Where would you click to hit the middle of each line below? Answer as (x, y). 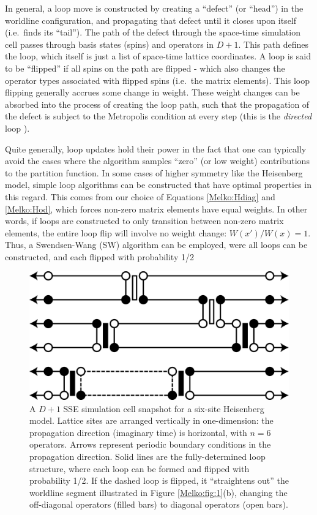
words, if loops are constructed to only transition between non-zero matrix (144, 221)
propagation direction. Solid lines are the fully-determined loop (147, 456)
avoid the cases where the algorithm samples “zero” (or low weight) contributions (157, 161)
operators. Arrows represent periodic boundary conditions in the (150, 444)
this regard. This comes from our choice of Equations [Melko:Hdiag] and (140, 196)
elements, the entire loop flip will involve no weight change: (116, 232)
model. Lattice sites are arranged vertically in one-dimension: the (151, 420)
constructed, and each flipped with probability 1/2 (99, 256)
